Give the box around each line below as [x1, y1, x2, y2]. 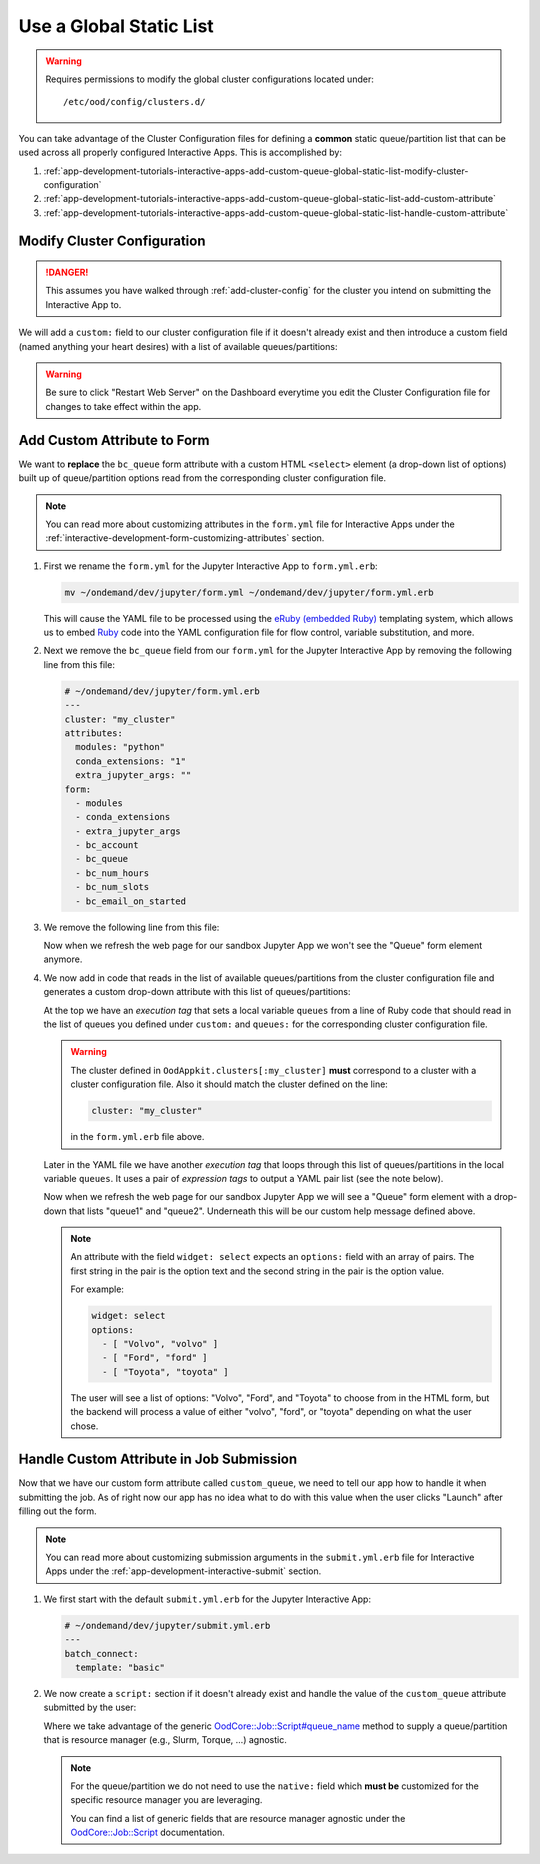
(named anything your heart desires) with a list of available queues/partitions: [18, 340, 338, 352]
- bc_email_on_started [75, 895, 187, 907]
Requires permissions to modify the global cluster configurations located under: [45, 73, 374, 85]
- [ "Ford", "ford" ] [101, 1352, 209, 1364]
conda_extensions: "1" [75, 755, 187, 767]
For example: [70, 1283, 125, 1295]
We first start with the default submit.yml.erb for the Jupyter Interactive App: [43, 1593, 372, 1605]
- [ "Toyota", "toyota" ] [101, 1366, 229, 1377]
